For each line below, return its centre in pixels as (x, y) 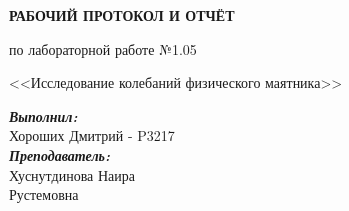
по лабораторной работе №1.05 (103, 48)
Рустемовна (44, 194)
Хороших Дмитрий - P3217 (92, 135)
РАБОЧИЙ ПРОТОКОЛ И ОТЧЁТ (122, 15)
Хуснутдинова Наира (72, 174)
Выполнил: (43, 115)
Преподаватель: (59, 154)
